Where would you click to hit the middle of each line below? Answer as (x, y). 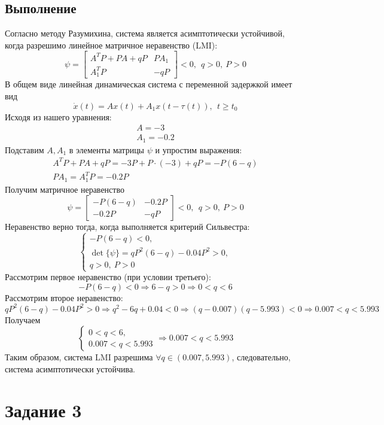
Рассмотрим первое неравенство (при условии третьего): (108, 277)
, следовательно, (261, 357)
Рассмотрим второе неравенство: (64, 297)
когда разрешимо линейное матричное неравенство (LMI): (111, 45)
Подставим (25, 149)
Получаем (23, 319)
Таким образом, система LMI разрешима (79, 357)
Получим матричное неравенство (65, 189)
